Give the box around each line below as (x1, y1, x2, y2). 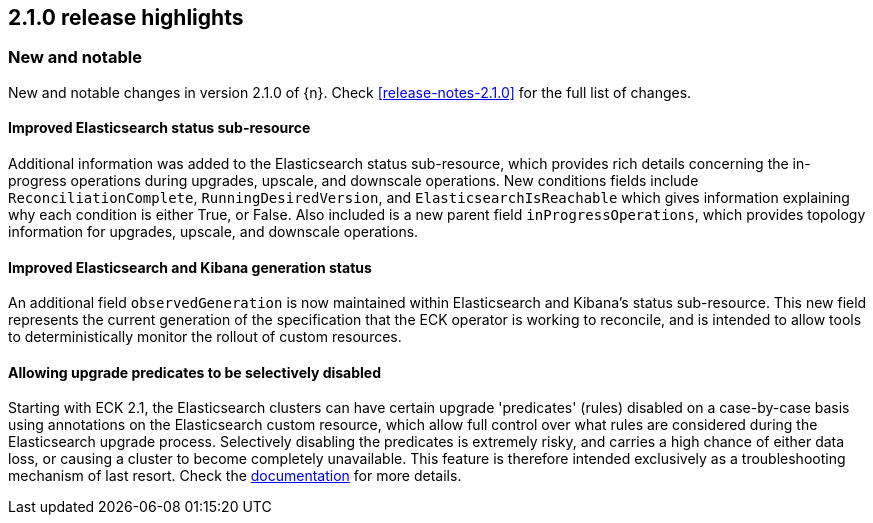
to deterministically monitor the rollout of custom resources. (8, 328, 402, 346)
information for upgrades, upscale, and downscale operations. (8, 223, 419, 241)
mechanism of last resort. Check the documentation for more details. (8, 467, 462, 485)
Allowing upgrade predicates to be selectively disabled (8, 363, 382, 381)
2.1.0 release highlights (8, 5, 244, 30)
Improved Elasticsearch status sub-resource (8, 119, 311, 137)
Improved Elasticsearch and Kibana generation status (8, 258, 372, 276)
